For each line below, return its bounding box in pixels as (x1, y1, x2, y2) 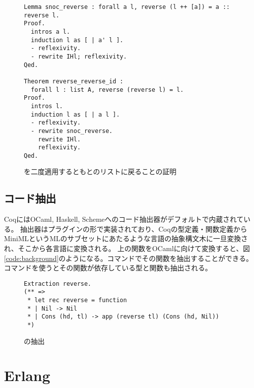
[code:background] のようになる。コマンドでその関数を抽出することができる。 (4, 253, 253, 263)
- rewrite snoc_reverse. (31, 127, 113, 134)
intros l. (31, 102, 63, 110)
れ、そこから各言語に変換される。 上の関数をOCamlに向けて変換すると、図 (4, 243, 250, 254)
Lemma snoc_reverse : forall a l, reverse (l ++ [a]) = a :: (24, 3, 230, 10)
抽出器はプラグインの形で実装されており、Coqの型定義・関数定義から (20, 223, 248, 234)
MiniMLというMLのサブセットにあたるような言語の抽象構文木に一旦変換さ (4, 233, 248, 244)
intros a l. (31, 28, 70, 35)
